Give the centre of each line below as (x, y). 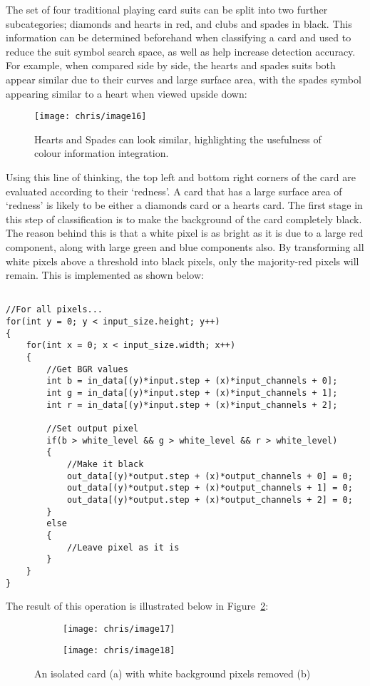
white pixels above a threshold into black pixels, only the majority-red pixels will (183, 261)
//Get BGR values (87, 369)
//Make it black (105, 464)
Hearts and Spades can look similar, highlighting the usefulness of (178, 139)
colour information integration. (102, 153)
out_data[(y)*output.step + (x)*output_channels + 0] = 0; (210, 476)
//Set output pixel (93, 428)
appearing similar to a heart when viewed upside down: (127, 93)
